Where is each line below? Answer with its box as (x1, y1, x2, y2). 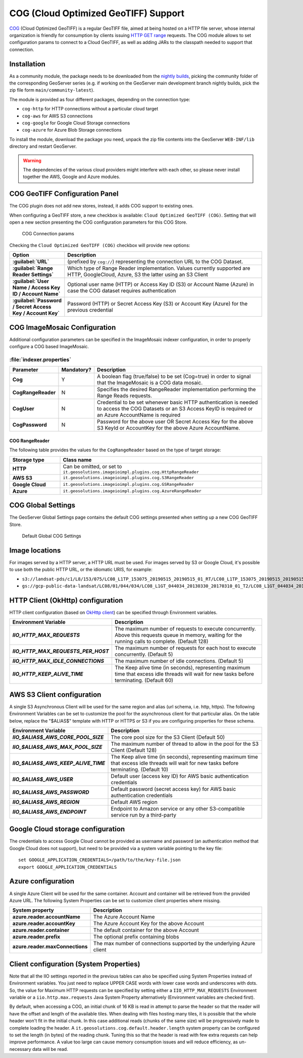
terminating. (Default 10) (111, 766, 169, 773)
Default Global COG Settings (22, 533, 81, 539)
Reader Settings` (12, 271, 54, 278)
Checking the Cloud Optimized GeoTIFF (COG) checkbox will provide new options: (9, 242, 190, 248)
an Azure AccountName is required (96, 411, 181, 418)
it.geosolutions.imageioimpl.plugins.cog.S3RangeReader (63, 475, 194, 481)
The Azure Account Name (93, 913, 155, 920)
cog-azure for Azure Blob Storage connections (22, 127, 122, 133)
